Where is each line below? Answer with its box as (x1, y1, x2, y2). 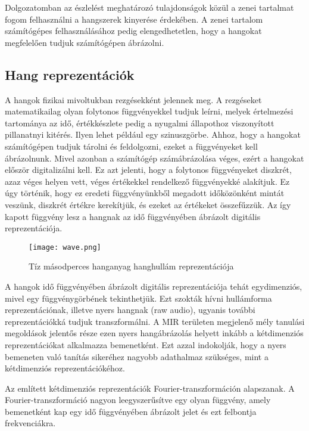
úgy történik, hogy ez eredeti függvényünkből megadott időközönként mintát (5, 187, 285, 199)
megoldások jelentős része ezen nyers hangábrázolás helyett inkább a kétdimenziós (5, 327, 304, 339)
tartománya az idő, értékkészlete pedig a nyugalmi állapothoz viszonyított (5, 116, 274, 129)
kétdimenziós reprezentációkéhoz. (5, 362, 125, 374)
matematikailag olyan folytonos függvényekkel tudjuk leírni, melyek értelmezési (5, 105, 294, 117)
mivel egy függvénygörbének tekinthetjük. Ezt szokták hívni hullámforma (5, 292, 272, 304)
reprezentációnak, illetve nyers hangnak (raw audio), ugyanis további (5, 303, 255, 316)
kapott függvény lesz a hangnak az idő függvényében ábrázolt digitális (5, 210, 261, 222)
